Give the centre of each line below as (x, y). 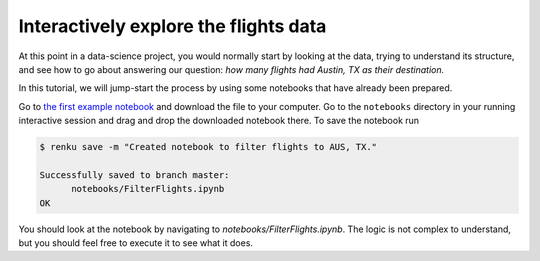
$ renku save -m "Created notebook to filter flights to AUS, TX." (208, 147)
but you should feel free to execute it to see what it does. (136, 243)
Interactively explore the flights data (172, 26)
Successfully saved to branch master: (134, 174)
